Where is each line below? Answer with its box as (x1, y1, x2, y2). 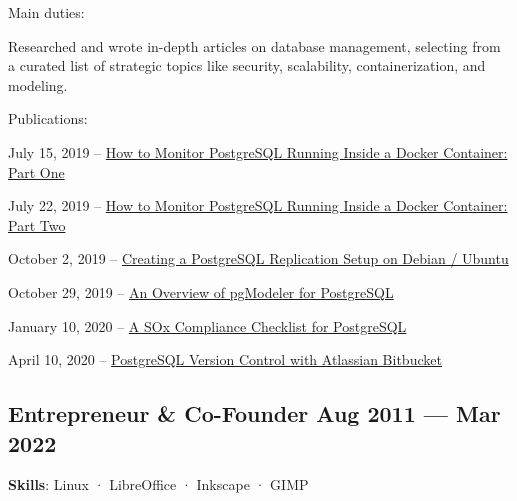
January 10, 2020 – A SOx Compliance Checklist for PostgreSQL (8, 315, 407, 336)
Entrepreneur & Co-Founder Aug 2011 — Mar (8, 398, 501, 429)
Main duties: (8, 2, 85, 22)
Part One (8, 161, 65, 182)
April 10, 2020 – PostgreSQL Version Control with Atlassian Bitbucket (8, 349, 442, 370)
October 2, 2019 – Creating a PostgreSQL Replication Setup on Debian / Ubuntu (8, 248, 509, 269)
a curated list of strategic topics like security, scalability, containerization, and (8, 55, 486, 76)
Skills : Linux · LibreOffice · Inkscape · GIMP (8, 474, 309, 495)
